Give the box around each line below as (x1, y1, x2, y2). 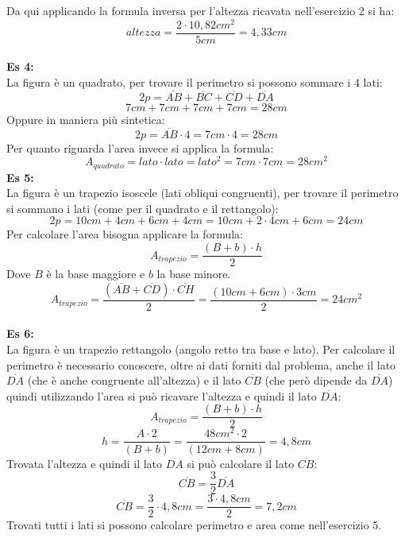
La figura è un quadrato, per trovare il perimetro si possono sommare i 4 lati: (6, 73, 383, 90)
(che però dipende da (264, 372, 368, 389)
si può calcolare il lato (187, 455, 295, 471)
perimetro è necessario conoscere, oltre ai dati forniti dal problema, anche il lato (6, 356, 396, 373)
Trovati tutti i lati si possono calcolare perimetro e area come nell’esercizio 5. (6, 517, 382, 533)
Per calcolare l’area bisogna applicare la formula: (6, 226, 243, 242)
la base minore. (156, 265, 231, 282)
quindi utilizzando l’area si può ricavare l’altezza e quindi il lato (6, 387, 317, 404)
